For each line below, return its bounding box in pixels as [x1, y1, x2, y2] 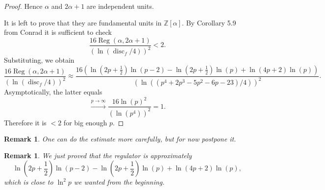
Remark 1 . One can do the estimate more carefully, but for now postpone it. [4, 134, 236, 144]
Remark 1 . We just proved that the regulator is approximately [4, 150, 192, 160]
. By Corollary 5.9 [182, 17, 236, 27]
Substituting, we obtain [4, 55, 75, 65]
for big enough [63, 117, 107, 127]
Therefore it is [4, 117, 47, 127]
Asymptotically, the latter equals [4, 87, 102, 97]
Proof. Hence [4, 1, 43, 11]
